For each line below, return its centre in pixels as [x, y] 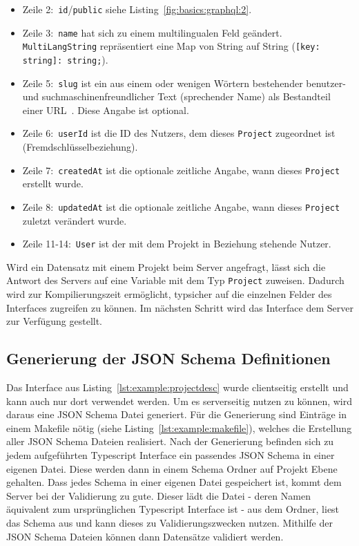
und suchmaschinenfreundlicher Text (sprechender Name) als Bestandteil [176, 96]
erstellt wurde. [53, 183]
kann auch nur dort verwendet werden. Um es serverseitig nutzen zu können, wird [179, 401]
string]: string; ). [65, 59]
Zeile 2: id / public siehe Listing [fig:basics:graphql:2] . [137, 9]
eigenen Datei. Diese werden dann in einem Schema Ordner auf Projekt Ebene [172, 468]
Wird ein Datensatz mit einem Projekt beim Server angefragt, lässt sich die [166, 266]
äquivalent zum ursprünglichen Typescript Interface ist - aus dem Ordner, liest [173, 509]
